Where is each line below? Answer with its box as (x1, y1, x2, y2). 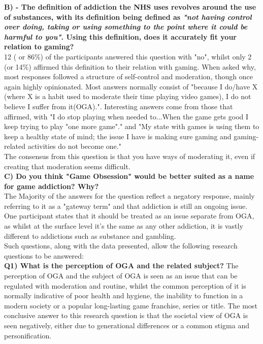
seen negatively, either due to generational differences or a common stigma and (4, 320, 249, 330)
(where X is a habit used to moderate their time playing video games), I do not (4, 91, 251, 102)
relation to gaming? (4, 41, 74, 52)
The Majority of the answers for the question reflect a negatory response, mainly (4, 191, 255, 201)
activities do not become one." (27, 141, 121, 151)
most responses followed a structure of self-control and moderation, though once (4, 71, 253, 82)
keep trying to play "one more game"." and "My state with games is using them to (4, 121, 259, 132)
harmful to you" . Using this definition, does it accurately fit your (4, 31, 237, 42)
